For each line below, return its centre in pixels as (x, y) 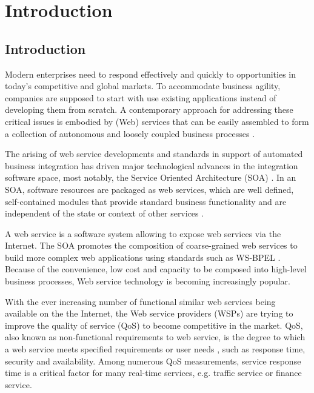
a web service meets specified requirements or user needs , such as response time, (155, 349)
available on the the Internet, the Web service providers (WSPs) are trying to (149, 313)
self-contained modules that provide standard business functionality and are (146, 201)
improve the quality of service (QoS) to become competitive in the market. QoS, (154, 325)
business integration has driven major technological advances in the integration (152, 165)
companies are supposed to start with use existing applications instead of (141, 97)
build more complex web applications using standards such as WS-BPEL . (143, 257)
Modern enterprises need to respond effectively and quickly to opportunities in (151, 74)
